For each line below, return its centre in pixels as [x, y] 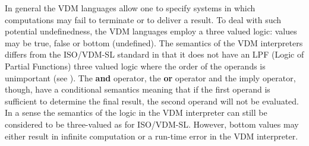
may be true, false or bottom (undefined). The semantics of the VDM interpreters [154, 42]
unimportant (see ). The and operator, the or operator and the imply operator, [150, 77]
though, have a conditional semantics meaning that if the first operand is [138, 89]
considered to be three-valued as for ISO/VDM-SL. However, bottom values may [152, 124]
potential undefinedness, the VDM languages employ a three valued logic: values [151, 31]
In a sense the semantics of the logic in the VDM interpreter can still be [136, 112]
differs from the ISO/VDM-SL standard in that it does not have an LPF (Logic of [154, 54]
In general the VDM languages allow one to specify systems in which [130, 8]
